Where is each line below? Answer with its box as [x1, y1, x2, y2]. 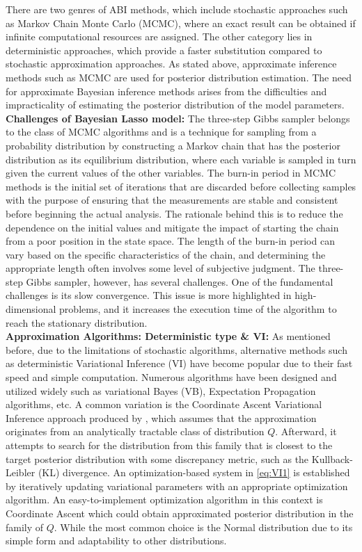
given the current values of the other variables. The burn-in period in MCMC [6, 165, 336, 180]
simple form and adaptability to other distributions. [6, 533, 227, 548]
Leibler [6, 465, 36, 480]
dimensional [6, 302, 56, 316]
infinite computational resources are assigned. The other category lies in [6, 29, 313, 44]
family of [6, 519, 44, 534]
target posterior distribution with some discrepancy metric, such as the [6, 451, 309, 466]
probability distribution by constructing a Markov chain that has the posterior [6, 138, 340, 152]
